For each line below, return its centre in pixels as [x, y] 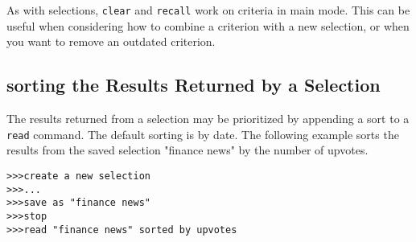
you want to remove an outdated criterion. [111, 41]
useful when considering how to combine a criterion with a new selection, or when [208, 25]
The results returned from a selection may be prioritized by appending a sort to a [208, 119]
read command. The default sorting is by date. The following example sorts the [203, 134]
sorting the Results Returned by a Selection [194, 85]
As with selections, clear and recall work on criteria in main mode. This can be [208, 10]
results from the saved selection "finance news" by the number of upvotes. [187, 150]
